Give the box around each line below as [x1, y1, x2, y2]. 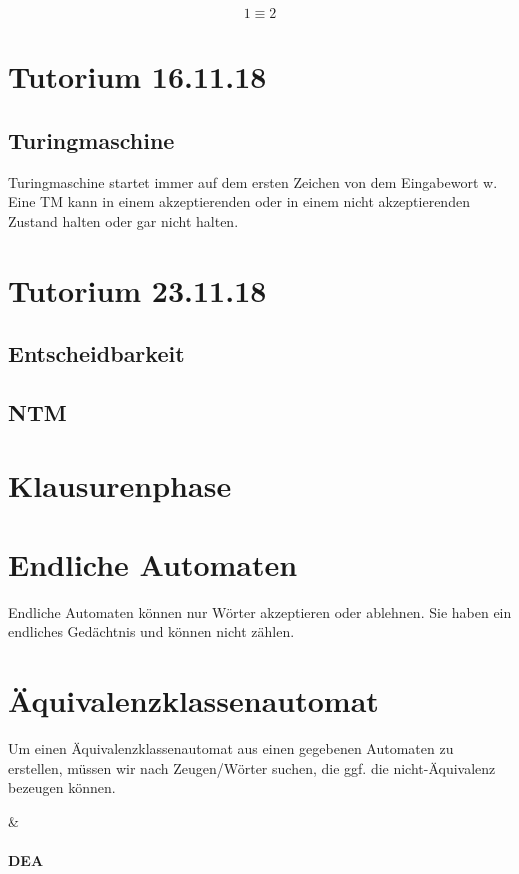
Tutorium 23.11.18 [8, 269, 267, 310]
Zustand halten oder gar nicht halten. [8, 210, 239, 231]
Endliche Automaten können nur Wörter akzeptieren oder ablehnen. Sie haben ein [8, 601, 512, 622]
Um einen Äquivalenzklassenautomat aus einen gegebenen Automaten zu [8, 738, 454, 759]
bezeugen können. [8, 777, 116, 798]
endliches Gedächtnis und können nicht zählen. [8, 621, 295, 642]
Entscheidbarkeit [8, 338, 185, 369]
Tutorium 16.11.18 [8, 56, 267, 97]
